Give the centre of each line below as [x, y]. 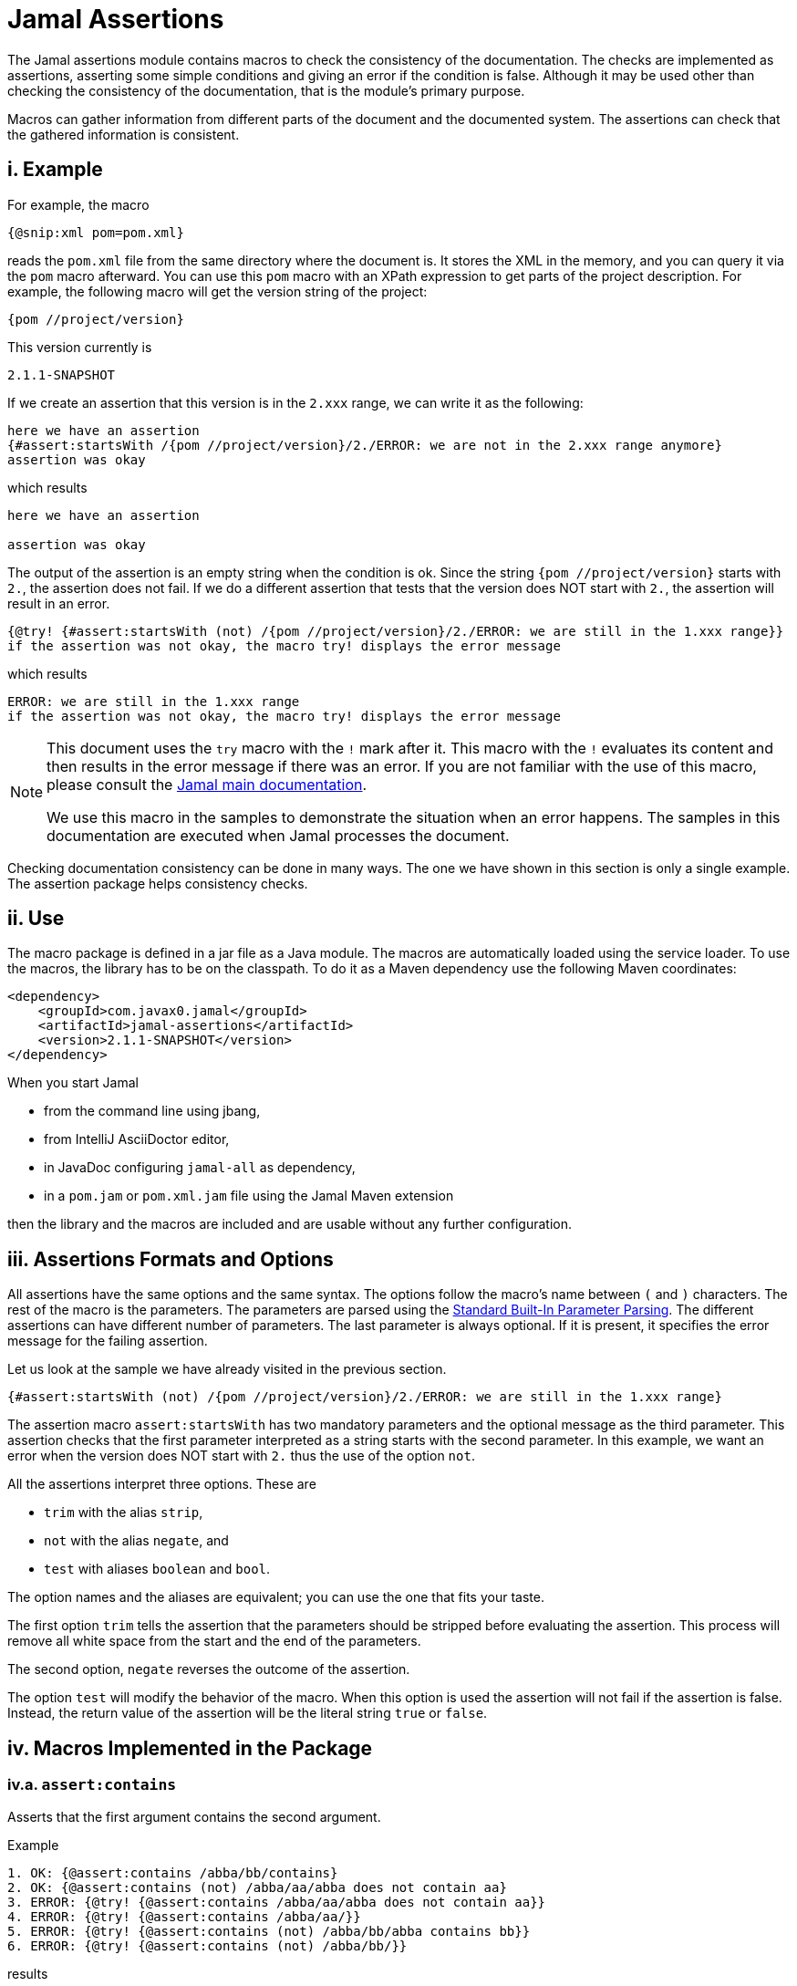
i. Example [55, 170]
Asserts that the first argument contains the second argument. [194, 1816]
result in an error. [59, 603]
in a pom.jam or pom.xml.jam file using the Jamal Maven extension [249, 1196]
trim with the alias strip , [124, 1513]
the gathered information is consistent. [124, 134]
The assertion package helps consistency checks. [158, 883]
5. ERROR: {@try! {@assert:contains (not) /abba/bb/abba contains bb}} [269, 1931]
